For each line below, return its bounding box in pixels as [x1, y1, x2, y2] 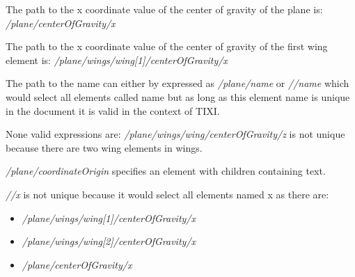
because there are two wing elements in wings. [6, 140, 203, 155]
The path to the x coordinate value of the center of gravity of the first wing [6, 39, 328, 54]
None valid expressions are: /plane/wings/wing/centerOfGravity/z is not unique [6, 127, 345, 141]
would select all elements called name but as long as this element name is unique [6, 89, 350, 104]
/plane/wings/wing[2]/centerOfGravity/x [22, 234, 196, 248]
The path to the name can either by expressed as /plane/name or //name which [6, 76, 349, 90]
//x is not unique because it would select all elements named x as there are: [6, 187, 329, 201]
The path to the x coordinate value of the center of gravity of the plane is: [6, 2, 323, 16]
